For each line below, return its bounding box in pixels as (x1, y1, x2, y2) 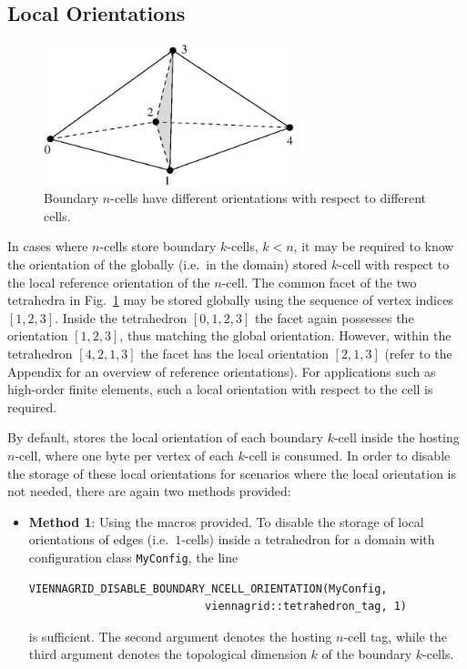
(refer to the (384, 344, 452, 362)
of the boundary (321, 644, 412, 664)
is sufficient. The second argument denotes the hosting (28, 626, 332, 645)
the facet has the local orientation (140, 344, 329, 362)
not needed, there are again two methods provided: (7, 481, 291, 501)
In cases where (7, 237, 88, 256)
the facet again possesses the (255, 308, 414, 327)
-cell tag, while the (343, 626, 447, 645)
